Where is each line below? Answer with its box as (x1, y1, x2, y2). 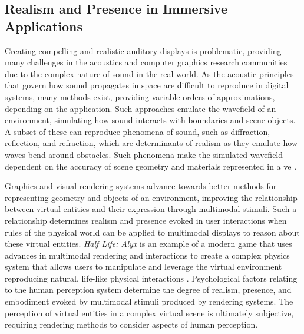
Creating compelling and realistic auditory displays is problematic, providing (5, 44, 282, 57)
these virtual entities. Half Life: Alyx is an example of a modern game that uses (5, 237, 292, 250)
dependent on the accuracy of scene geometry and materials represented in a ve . (5, 160, 297, 172)
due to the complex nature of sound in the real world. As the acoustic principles (5, 67, 294, 80)
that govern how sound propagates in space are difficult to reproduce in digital (5, 79, 289, 91)
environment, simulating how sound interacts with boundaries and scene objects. (5, 114, 296, 126)
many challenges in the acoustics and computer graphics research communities (5, 56, 288, 68)
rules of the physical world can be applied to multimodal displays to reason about (5, 226, 300, 238)
